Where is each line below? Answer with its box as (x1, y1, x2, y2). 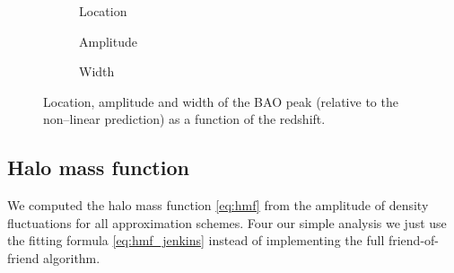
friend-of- (388, 231, 439, 250)
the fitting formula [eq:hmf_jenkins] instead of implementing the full (7, 231, 385, 250)
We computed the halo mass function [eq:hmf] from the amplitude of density (7, 196, 429, 215)
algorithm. (43, 248, 100, 267)
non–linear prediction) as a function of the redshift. (43, 110, 326, 128)
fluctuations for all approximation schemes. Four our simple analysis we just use (7, 213, 447, 232)
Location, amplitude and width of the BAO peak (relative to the (43, 92, 398, 110)
